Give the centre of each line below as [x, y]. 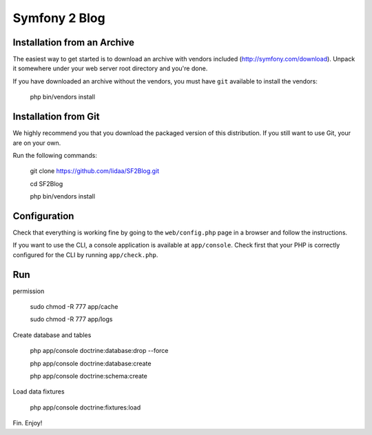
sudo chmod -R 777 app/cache [74, 307]
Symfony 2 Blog [59, 18]
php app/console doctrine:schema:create [89, 376]
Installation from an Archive [73, 42]
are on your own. [37, 143]
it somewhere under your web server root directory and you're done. [110, 68]
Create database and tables [52, 335]
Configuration [43, 216]
